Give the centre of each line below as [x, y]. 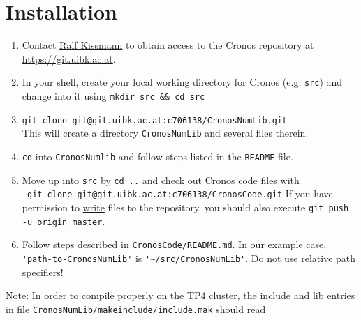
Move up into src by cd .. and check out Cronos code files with [161, 180]
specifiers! [43, 272]
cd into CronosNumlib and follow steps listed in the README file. [157, 156]
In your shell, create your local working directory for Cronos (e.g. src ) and [182, 82]
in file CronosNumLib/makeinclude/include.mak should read [136, 308]
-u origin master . [64, 221]
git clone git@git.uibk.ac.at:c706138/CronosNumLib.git [155, 120]
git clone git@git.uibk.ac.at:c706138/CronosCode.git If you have [180, 193]
